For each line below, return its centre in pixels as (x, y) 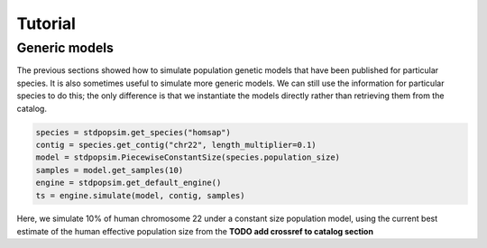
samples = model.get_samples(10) (110, 170)
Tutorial (46, 23)
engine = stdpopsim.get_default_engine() (129, 183)
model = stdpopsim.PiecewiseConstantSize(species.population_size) (188, 157)
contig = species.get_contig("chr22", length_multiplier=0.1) (176, 145)
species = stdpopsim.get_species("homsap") (133, 132)
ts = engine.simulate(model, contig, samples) (140, 195)
